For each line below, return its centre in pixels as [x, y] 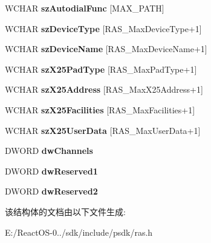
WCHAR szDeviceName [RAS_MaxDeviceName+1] [106, 49]
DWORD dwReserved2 [51, 191]
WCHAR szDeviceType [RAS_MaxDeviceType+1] [103, 28]
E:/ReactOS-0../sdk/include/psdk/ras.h [79, 232]
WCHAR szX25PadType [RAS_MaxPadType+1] [101, 69]
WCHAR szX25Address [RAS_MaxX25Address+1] [104, 89]
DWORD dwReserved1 [51, 171]
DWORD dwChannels [49, 151]
